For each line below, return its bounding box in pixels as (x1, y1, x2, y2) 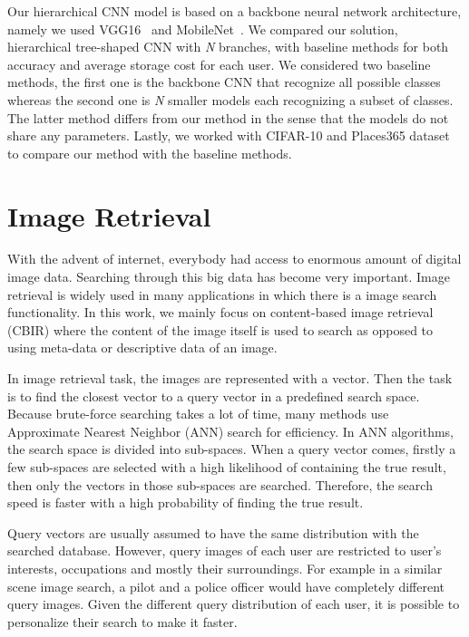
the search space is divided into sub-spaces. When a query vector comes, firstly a (7, 439, 456, 458)
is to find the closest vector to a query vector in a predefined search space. (7, 386, 420, 405)
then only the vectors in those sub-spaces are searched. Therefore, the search (7, 475, 433, 494)
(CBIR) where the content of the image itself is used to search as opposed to (7, 320, 434, 339)
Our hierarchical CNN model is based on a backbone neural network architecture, (7, 2, 462, 20)
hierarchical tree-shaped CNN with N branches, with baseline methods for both (7, 37, 449, 56)
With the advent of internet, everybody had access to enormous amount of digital (7, 249, 462, 268)
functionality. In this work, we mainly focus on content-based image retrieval (7, 303, 434, 322)
